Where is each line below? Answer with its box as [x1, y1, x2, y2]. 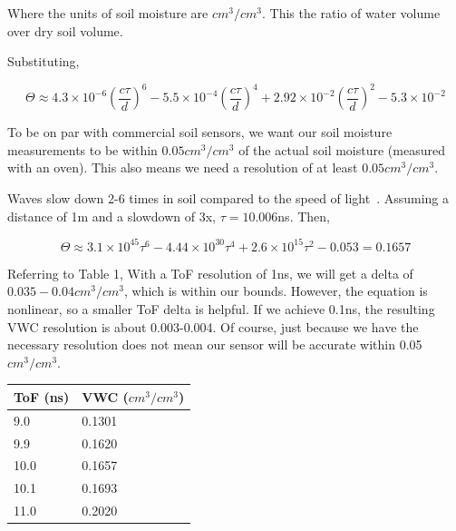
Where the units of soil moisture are [7, 4, 209, 22]
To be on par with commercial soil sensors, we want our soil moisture [7, 123, 393, 142]
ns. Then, [277, 206, 330, 225]
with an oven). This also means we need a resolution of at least [7, 158, 358, 177]
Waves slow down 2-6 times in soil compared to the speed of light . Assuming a [7, 189, 450, 208]
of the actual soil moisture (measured [238, 140, 445, 159]
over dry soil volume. [7, 21, 123, 40]
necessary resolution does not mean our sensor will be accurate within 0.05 [7, 335, 422, 354]
